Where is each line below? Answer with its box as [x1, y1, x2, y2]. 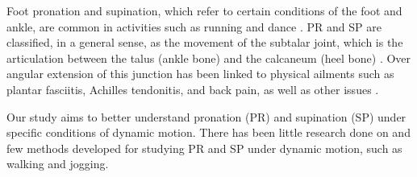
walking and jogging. [6, 155, 109, 172]
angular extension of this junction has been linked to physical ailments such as [6, 65, 394, 82]
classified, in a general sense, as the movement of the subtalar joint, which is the [6, 34, 403, 51]
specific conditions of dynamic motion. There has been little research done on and [6, 124, 411, 141]
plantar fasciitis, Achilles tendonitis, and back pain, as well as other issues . [6, 80, 379, 97]
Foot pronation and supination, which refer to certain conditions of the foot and [6, 2, 402, 19]
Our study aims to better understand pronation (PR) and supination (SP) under [6, 108, 407, 125]
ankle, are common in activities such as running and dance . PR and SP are [6, 18, 382, 35]
